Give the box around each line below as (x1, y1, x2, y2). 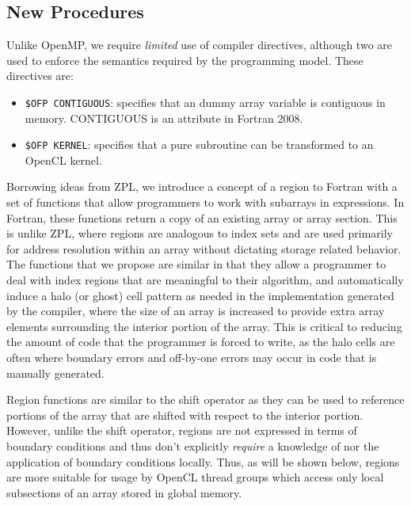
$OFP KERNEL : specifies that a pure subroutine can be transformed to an (25, 136, 374, 153)
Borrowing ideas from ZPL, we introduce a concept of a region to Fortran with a (6, 178, 398, 195)
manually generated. (6, 364, 105, 381)
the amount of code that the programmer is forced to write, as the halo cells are (6, 333, 395, 350)
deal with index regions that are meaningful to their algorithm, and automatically (6, 272, 404, 288)
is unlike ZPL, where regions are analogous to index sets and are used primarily (6, 225, 393, 242)
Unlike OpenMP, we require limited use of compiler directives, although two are (6, 36, 392, 53)
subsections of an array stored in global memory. (6, 484, 242, 500)
